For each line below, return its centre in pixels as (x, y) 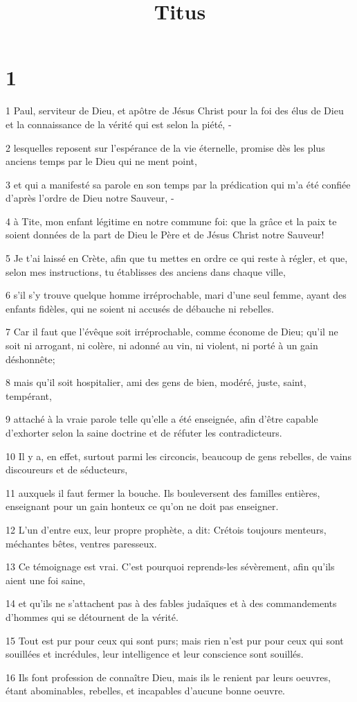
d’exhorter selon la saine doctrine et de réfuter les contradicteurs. (144, 432)
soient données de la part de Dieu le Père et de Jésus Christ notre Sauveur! (165, 235)
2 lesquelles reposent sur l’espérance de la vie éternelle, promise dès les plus (165, 147)
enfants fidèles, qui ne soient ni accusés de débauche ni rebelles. (140, 308)
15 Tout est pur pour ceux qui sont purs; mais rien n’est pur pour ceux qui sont (175, 640)
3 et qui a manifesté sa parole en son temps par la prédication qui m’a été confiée (178, 184)
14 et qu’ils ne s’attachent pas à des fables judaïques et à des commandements (171, 603)
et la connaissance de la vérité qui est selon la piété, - (119, 124)
